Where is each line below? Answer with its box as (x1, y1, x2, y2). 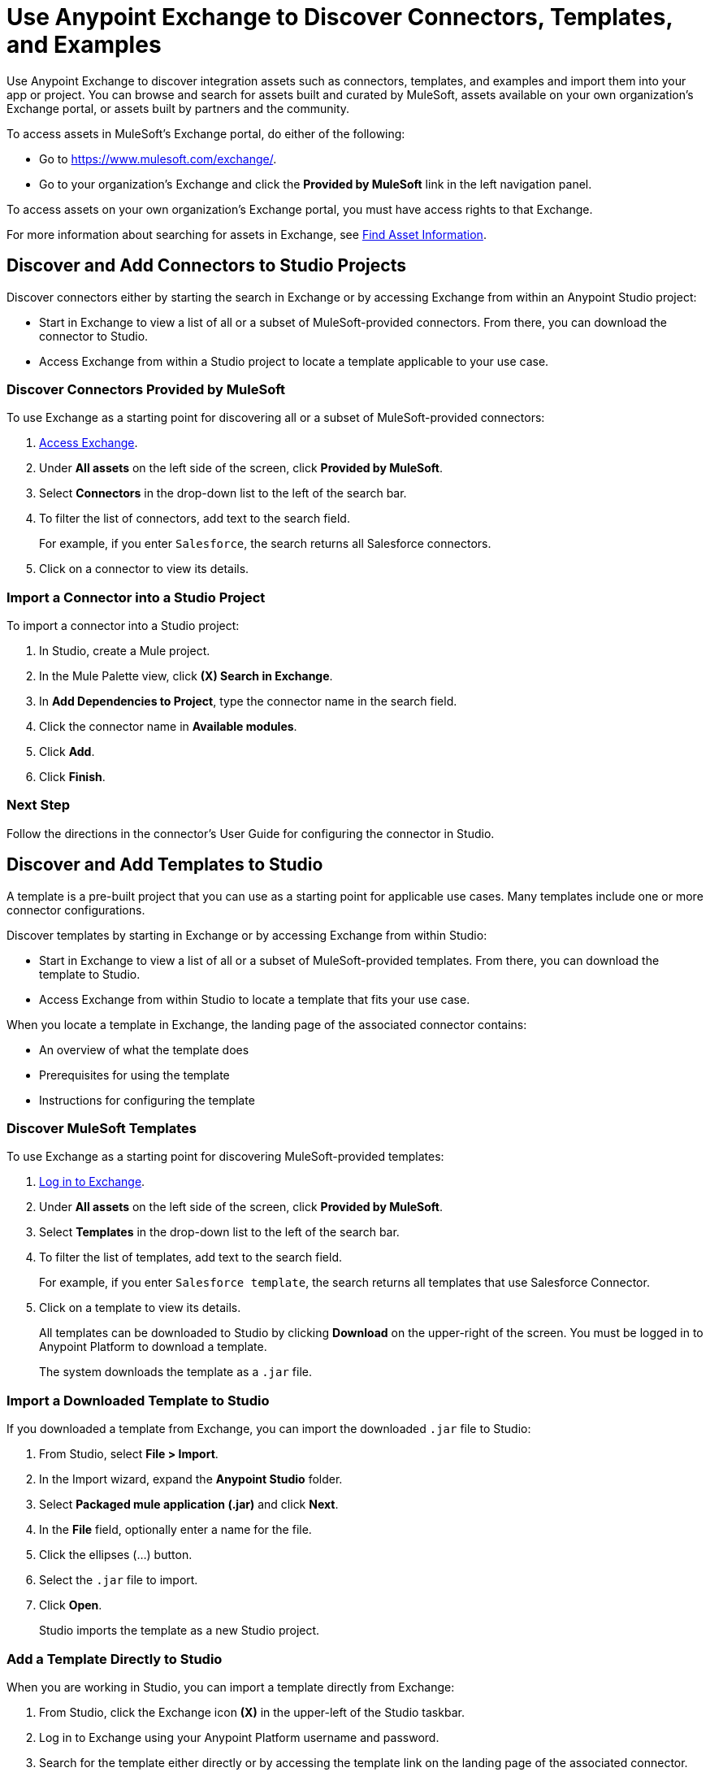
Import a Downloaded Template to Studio (6, 1392, 270, 1409)
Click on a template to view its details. (39, 1301, 241, 1315)
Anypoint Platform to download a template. (39, 1340, 267, 1354)
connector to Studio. (39, 328, 149, 343)
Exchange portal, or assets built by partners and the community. (6, 101, 350, 115)
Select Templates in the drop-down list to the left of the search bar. (39, 1225, 400, 1240)
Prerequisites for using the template (39, 1067, 230, 1082)
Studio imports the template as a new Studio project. (39, 1623, 320, 1638)
